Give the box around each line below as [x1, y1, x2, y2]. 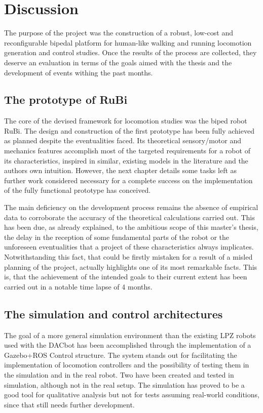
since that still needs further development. [4, 399, 135, 409]
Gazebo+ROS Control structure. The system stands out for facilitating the [4, 349, 237, 360]
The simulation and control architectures [4, 306, 223, 321]
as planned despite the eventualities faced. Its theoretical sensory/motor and [4, 135, 242, 146]
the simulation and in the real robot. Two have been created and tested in [4, 369, 234, 380]
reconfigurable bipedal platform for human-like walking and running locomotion [4, 37, 252, 48]
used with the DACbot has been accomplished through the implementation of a [4, 340, 251, 350]
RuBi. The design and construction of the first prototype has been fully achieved [4, 125, 254, 136]
